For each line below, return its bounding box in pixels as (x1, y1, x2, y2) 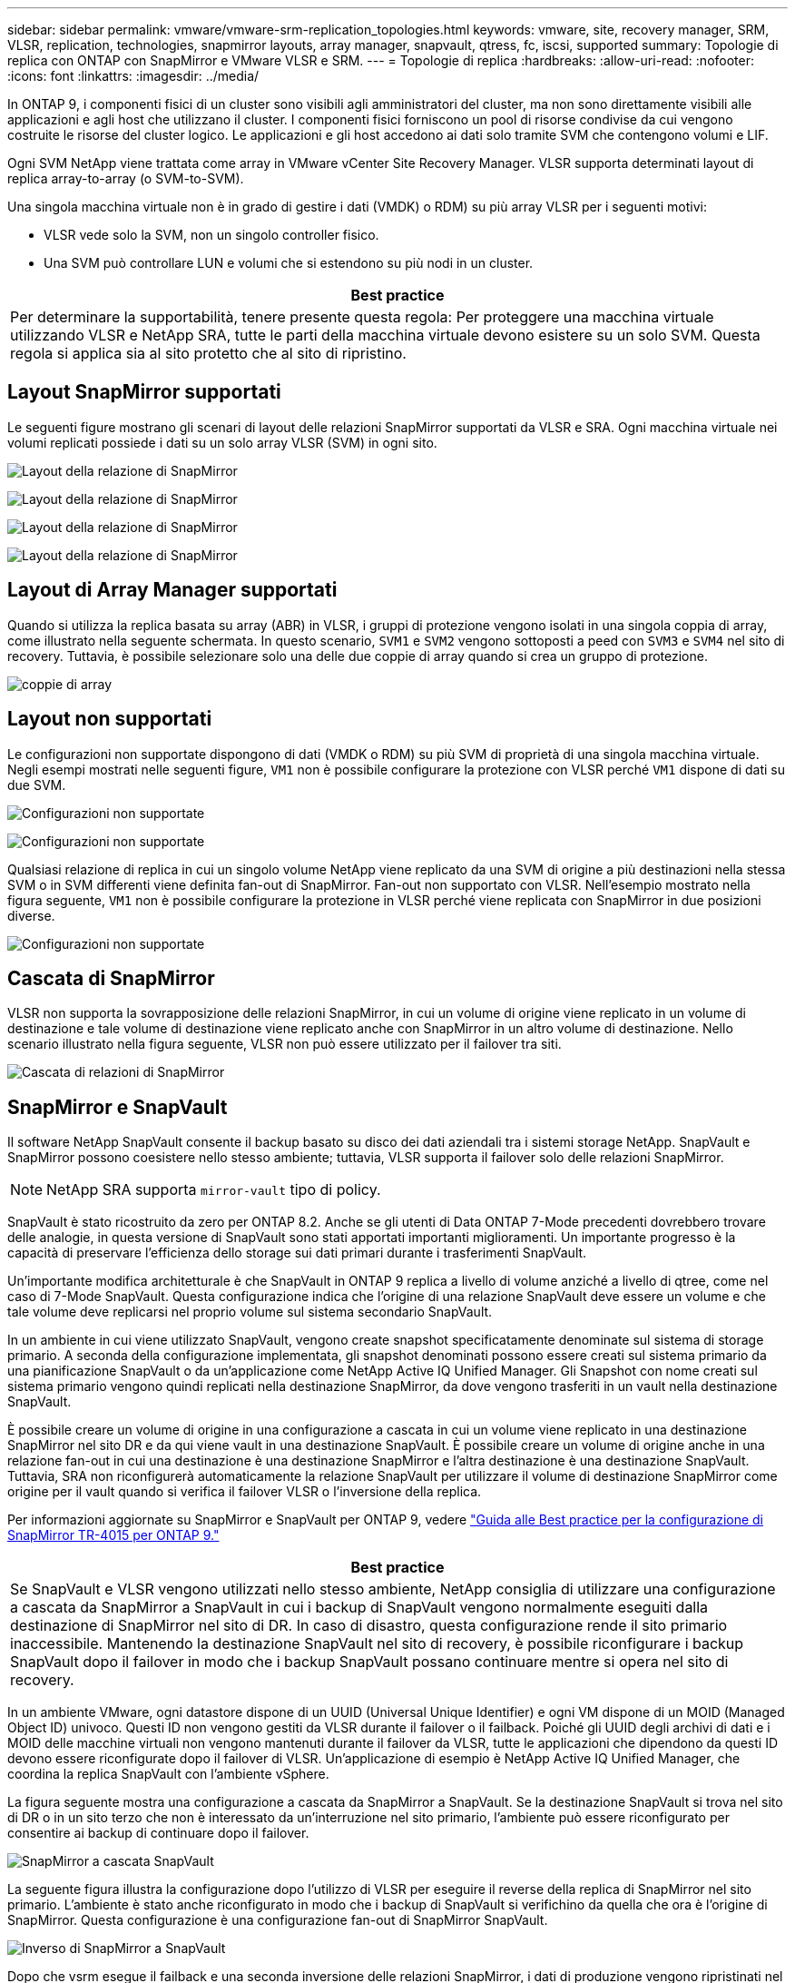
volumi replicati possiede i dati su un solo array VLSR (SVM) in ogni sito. (7, 434, 437, 450)
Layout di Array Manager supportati (7, 578, 338, 602)
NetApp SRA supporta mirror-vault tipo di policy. (46, 1180, 381, 1199)
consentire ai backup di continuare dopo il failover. (7, 1825, 309, 1841)
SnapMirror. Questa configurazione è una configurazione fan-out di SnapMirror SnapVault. (7, 1912, 548, 1929)
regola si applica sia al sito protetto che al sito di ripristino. (10, 344, 407, 362)
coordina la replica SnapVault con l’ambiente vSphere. (7, 1766, 329, 1782)
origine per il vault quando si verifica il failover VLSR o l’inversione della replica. (7, 1484, 482, 1500)
